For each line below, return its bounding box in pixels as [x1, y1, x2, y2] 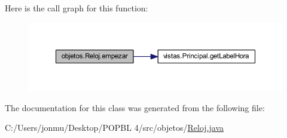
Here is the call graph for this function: [5, 2, 148, 14]
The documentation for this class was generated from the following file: [5, 101, 265, 114]
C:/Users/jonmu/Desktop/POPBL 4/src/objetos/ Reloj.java [5, 121, 224, 134]
